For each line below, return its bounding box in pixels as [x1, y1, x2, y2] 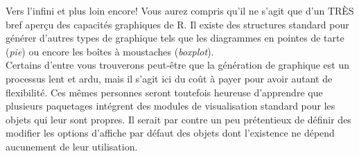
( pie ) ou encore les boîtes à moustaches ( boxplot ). [6, 44, 214, 58]
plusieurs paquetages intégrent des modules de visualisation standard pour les [6, 98, 335, 113]
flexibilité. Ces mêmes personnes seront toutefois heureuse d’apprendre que [6, 85, 323, 99]
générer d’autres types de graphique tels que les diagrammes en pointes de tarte [6, 31, 344, 45]
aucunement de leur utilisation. [6, 139, 138, 153]
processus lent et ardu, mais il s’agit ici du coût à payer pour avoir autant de [6, 71, 333, 85]
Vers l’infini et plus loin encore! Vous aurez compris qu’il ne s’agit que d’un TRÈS [6, 3, 354, 17]
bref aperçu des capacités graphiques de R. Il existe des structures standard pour [6, 17, 349, 31]
